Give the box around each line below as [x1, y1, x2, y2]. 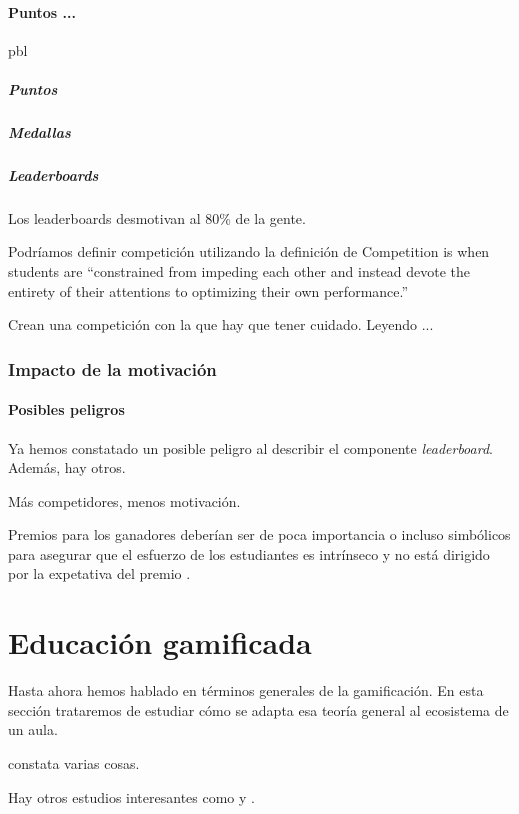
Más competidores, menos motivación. [8, 490, 241, 511]
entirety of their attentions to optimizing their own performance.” [8, 280, 409, 301]
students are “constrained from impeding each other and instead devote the [8, 261, 471, 282]
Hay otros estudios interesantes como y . [8, 786, 255, 807]
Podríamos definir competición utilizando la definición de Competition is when [8, 241, 490, 262]
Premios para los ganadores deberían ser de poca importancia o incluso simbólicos [8, 524, 511, 545]
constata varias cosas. [8, 752, 140, 773]
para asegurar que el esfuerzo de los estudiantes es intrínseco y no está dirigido [8, 543, 490, 564]
